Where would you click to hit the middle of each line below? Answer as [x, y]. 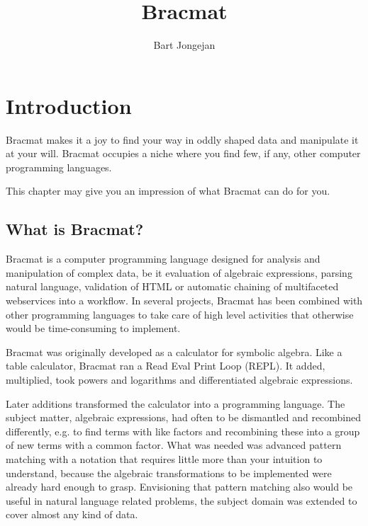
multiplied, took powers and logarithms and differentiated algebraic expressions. [179, 379]
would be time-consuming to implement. [93, 328]
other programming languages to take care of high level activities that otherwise [180, 314]
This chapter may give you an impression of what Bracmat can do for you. [168, 191]
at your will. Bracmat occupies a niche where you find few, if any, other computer [183, 153]
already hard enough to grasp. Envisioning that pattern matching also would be [179, 487]
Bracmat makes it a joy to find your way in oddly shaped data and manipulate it [182, 139]
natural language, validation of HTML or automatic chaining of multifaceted [172, 286]
